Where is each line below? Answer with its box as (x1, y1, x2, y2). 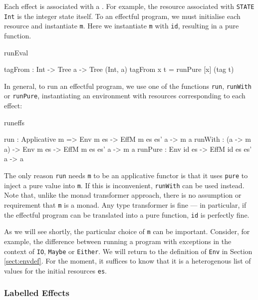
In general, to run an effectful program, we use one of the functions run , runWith (4, 80, 252, 91)
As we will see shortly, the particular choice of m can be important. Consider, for (4, 226, 250, 237)
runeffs (4, 117, 24, 127)
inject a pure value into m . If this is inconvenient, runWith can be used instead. (4, 180, 245, 190)
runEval (4, 47, 28, 57)
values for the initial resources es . (4, 265, 107, 276)
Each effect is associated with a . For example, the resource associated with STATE (4, 1, 255, 11)
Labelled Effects (4, 287, 69, 299)
